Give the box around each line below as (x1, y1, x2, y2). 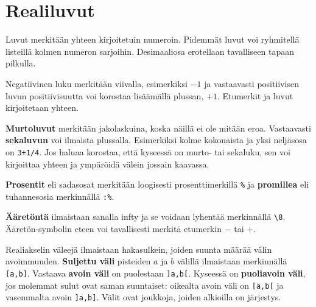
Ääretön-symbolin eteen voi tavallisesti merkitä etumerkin (5, 222, 222, 235)
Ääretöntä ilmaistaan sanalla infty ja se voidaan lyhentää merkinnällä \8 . (5, 210, 286, 223)
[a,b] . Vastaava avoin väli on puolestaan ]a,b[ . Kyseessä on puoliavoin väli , (5, 266, 306, 279)
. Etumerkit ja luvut (217, 89, 293, 102)
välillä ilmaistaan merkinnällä (177, 255, 287, 267)
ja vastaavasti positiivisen (204, 77, 300, 90)
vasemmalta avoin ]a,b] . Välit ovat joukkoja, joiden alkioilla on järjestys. (5, 291, 281, 303)
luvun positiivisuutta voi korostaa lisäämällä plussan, (5, 89, 204, 102)
